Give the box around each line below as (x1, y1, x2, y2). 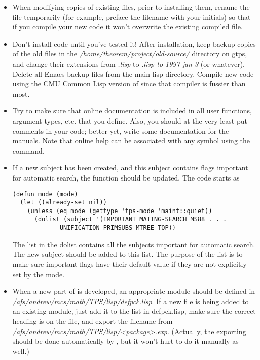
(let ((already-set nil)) (20, 199, 107, 206)
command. (12, 145, 45, 156)
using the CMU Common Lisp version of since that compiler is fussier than (12, 78, 246, 89)
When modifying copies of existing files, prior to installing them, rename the (12, 2, 250, 12)
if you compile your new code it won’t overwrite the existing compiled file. (12, 21, 243, 32)
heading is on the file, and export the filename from (12, 315, 173, 326)
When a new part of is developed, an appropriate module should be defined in (12, 286, 255, 296)
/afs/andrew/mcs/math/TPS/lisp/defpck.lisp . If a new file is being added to (12, 295, 249, 306)
